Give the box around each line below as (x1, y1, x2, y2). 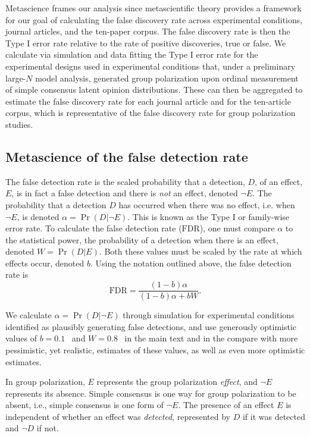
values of (5, 332, 37, 344)
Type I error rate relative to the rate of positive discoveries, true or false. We (5, 36, 286, 49)
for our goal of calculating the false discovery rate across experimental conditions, (5, 13, 303, 26)
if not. (36, 422, 59, 434)
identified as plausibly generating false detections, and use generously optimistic (5, 320, 297, 333)
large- (5, 71, 26, 84)
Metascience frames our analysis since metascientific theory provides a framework (5, 2, 302, 14)
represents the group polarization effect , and (96, 375, 258, 388)
